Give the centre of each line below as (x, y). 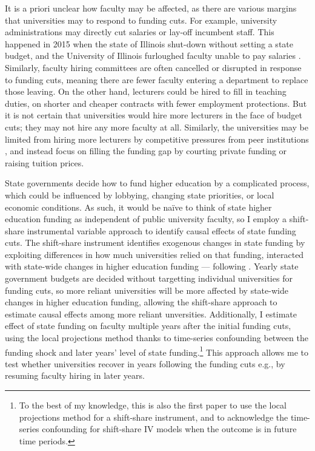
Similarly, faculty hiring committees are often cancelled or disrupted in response (153, 67)
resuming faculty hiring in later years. (75, 375)
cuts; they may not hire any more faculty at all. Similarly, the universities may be (157, 127)
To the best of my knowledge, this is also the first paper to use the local (153, 405)
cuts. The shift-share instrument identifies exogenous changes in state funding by (155, 242)
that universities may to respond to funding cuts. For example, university (141, 20)
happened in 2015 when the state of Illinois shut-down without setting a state (149, 43)
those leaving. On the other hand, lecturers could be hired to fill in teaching (146, 91)
